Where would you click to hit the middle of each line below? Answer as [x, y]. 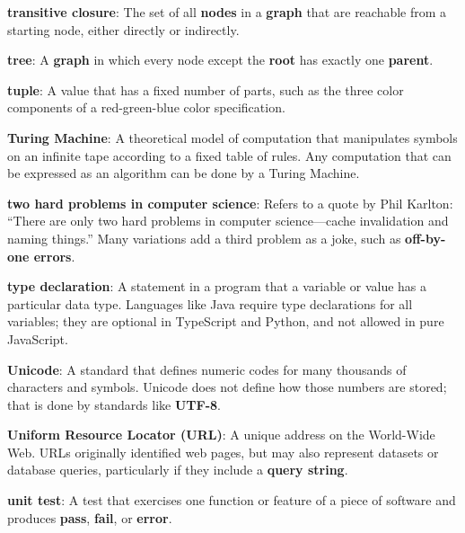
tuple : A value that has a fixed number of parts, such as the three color [206, 89]
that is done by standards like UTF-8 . [114, 404]
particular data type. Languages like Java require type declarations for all [210, 303]
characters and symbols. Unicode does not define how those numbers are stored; [227, 387]
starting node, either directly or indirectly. [123, 29]
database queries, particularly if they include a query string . [178, 470]
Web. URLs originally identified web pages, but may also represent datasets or [223, 452]
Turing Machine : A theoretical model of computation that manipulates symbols [232, 137]
